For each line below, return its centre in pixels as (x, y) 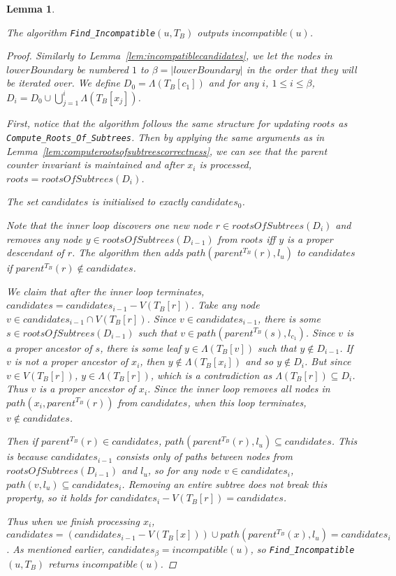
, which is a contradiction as (211, 375)
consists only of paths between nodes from (204, 456)
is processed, (226, 164)
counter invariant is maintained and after (95, 164)
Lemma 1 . (31, 8)
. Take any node (225, 305)
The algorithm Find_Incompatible (81, 32)
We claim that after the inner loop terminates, (105, 291)
